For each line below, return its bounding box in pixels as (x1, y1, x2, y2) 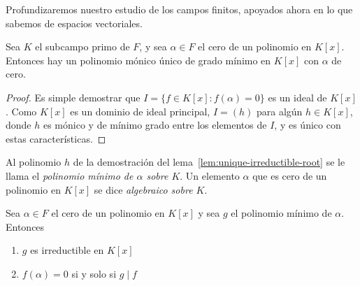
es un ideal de (268, 90, 327, 104)
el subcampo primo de (35, 39, 130, 54)
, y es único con (274, 117, 341, 132)
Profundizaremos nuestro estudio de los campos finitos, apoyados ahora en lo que (6, 2, 353, 16)
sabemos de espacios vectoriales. (6, 15, 143, 30)
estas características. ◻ (6, 131, 106, 145)
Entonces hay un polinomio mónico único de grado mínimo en (6, 52, 271, 67)
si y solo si (71, 266, 117, 280)
